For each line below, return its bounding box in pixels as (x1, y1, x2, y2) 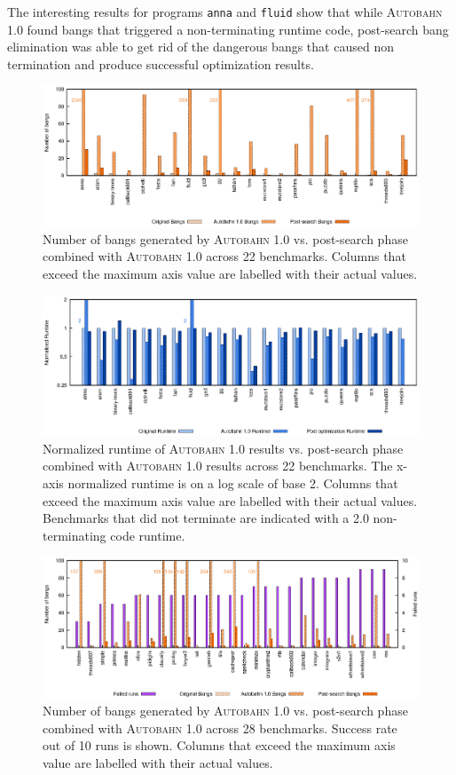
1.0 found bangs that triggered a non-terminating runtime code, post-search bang (7, 20, 449, 38)
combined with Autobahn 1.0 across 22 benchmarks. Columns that (43, 247, 406, 265)
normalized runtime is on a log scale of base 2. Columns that (67, 474, 398, 493)
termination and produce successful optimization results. (7, 54, 314, 73)
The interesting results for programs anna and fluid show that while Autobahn (7, 3, 443, 20)
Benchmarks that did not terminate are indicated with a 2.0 (43, 509, 369, 527)
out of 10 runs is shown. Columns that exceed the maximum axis (43, 736, 396, 755)
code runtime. (110, 526, 185, 544)
